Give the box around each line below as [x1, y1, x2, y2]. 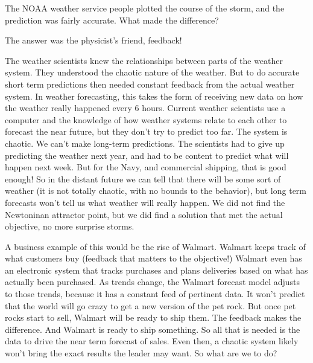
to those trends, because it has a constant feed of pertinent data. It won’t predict [5, 288, 305, 300]
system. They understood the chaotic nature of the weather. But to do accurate [5, 66, 300, 79]
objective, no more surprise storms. [5, 220, 134, 233]
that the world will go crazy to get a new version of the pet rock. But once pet [5, 299, 296, 312]
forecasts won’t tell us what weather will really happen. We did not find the [5, 196, 285, 208]
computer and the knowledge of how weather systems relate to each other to [5, 113, 287, 126]
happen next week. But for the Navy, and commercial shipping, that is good [5, 161, 286, 173]
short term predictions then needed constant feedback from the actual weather [5, 77, 295, 90]
